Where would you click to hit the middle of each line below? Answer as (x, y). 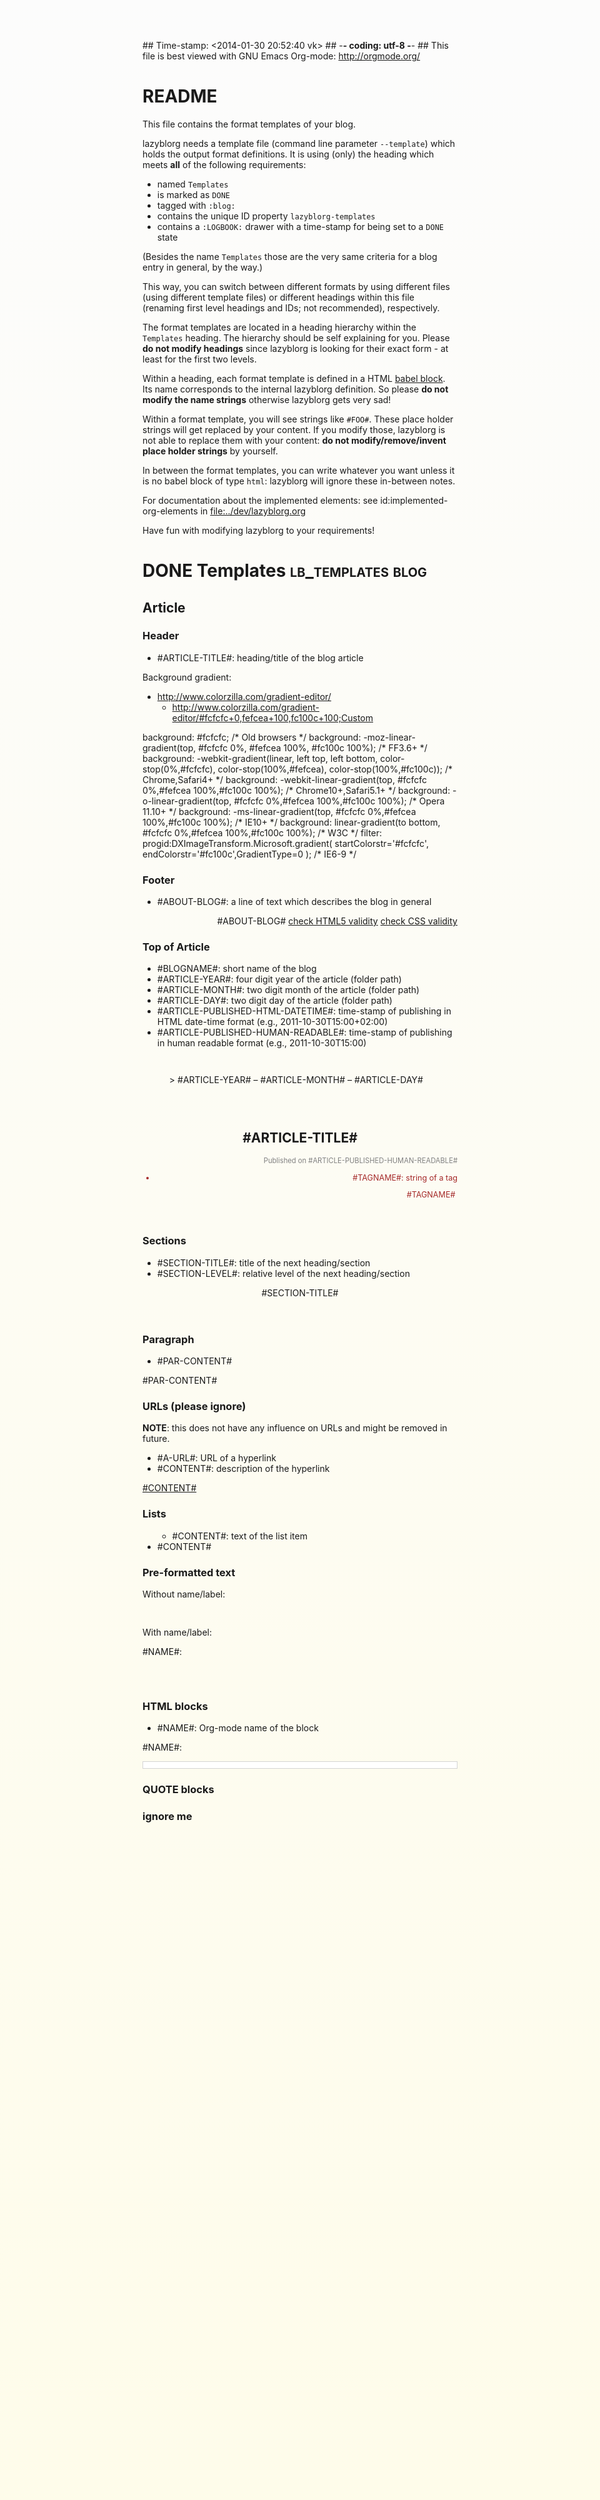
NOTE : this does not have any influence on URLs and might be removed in (295, 1428)
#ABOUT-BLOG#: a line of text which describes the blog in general (294, 902)
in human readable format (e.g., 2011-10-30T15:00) (261, 1043)
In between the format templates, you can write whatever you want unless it (298, 470)
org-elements (170, 511)
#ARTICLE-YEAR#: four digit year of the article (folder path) (279, 979)
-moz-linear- (389, 737)
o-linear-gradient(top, (187, 801)
